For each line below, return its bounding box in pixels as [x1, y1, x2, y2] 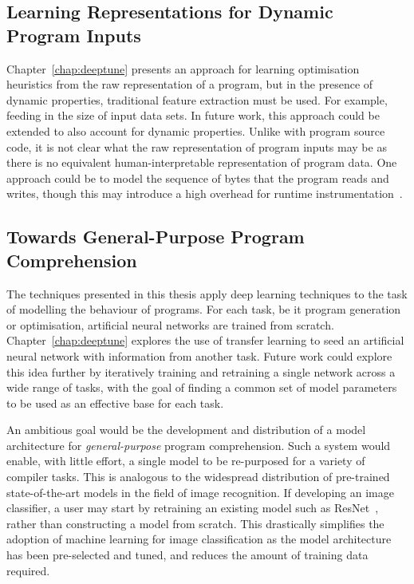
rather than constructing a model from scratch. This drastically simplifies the [6, 515, 384, 531]
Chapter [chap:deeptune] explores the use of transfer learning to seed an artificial [6, 332, 404, 349]
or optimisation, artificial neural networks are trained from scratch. [6, 316, 334, 333]
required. [6, 562, 50, 578]
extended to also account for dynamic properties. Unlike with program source [6, 122, 385, 139]
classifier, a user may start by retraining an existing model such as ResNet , [6, 499, 379, 516]
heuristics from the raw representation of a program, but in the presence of [6, 76, 373, 93]
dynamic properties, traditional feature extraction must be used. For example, [6, 91, 388, 108]
